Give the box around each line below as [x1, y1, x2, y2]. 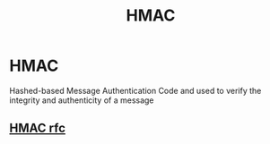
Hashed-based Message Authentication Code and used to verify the [9, 85, 262, 96]
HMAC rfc [9, 121, 65, 136]
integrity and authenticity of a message [9, 95, 154, 106]
